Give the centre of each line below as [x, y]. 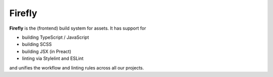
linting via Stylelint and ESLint [53, 58]
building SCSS [37, 44]
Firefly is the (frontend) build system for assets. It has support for [78, 28]
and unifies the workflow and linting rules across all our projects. [77, 67]
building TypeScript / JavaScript [56, 37]
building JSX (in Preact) [47, 51]
